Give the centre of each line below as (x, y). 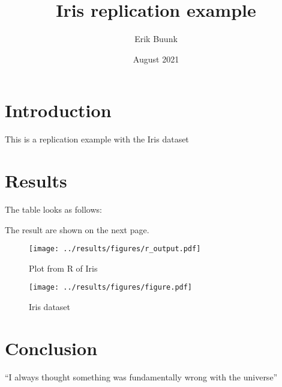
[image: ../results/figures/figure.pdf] (111, 288)
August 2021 (156, 59)
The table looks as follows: (53, 209)
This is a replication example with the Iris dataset (97, 139)
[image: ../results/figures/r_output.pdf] (115, 249)
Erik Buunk (156, 39)
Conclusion (51, 348)
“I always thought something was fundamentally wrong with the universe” (141, 376)
